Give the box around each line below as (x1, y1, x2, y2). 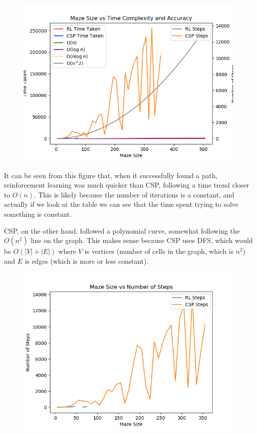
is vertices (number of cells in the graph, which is (85, 246, 234, 256)
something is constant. (4, 208, 72, 219)
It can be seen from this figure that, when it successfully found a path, (4, 170, 218, 180)
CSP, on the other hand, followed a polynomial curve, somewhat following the (4, 225, 240, 236)
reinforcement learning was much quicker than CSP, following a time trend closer (4, 180, 250, 190)
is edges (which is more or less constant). (25, 255, 149, 266)
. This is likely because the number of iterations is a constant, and (34, 189, 235, 199)
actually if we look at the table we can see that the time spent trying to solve (4, 199, 239, 209)
